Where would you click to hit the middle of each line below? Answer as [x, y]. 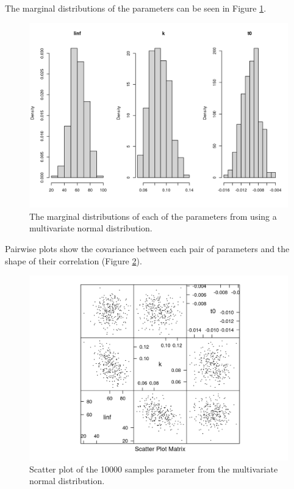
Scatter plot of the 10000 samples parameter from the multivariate [154, 469]
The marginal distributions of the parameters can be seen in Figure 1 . [136, 8]
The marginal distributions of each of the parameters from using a [153, 216]
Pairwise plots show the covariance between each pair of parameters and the [147, 249]
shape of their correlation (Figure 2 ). [73, 260]
